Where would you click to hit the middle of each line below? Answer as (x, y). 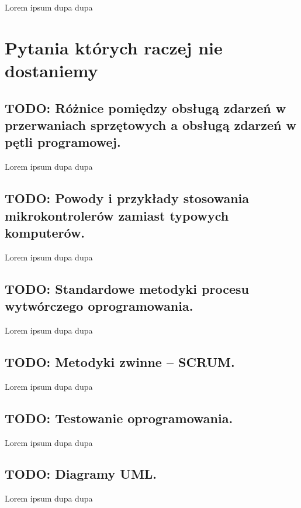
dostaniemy (51, 70)
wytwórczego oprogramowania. (99, 306)
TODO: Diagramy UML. (81, 474)
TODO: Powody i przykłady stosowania (127, 198)
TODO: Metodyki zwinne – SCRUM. (120, 361)
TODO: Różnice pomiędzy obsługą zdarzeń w (146, 107)
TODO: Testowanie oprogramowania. (119, 418)
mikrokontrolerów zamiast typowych (117, 215)
